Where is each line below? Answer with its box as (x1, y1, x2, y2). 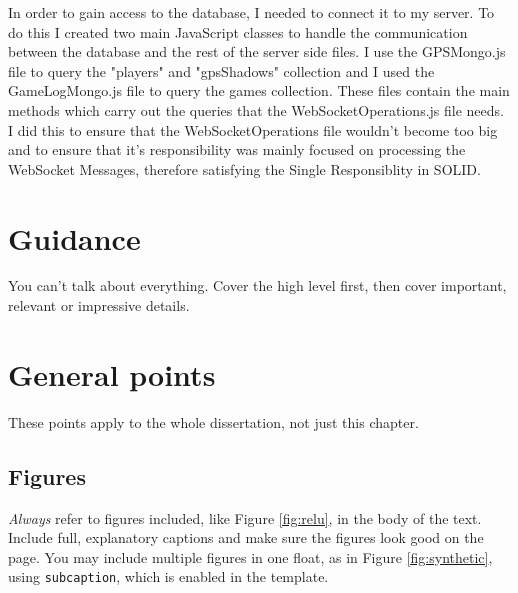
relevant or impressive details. (8, 295, 190, 316)
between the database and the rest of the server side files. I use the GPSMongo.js (8, 41, 506, 62)
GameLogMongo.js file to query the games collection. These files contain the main (8, 80, 510, 101)
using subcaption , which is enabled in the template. (8, 566, 329, 587)
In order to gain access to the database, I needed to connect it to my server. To (8, 2, 495, 22)
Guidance (8, 217, 141, 258)
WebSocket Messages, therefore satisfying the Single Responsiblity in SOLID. (8, 158, 481, 179)
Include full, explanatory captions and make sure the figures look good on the (8, 527, 484, 548)
